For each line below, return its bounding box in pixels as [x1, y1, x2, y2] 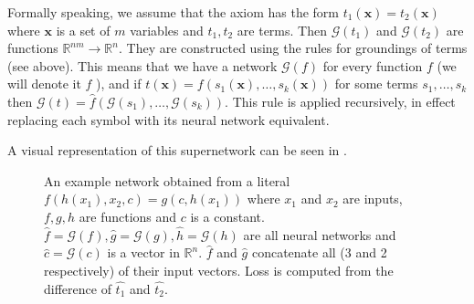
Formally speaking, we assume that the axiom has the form [7, 3, 340, 21]
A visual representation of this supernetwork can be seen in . [7, 141, 347, 160]
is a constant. [190, 206, 265, 225]
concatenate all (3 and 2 [251, 243, 387, 262]
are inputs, [342, 189, 403, 208]
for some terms [334, 74, 418, 93]
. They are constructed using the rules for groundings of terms [118, 38, 468, 58]
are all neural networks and [243, 225, 396, 244]
